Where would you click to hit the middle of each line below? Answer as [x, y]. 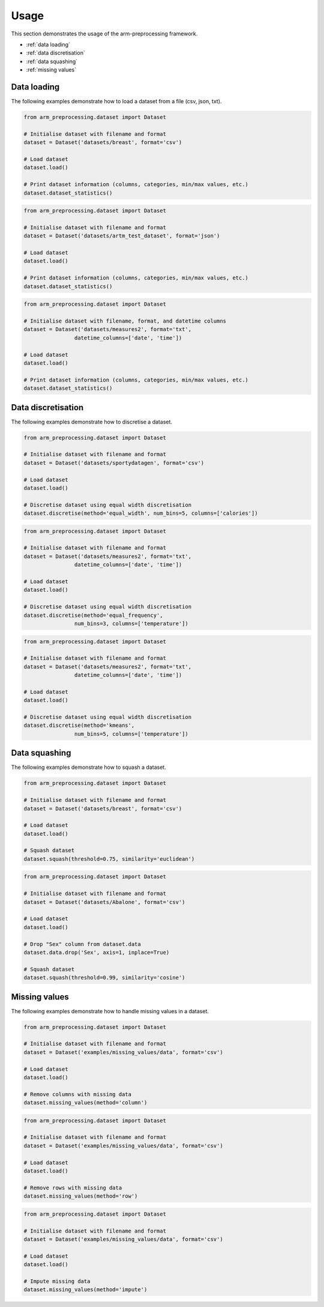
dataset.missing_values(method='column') [85, 1103]
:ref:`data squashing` [52, 61]
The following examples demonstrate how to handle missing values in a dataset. [110, 1011]
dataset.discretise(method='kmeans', [79, 726]
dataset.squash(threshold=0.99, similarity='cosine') [104, 978]
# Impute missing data [57, 1281]
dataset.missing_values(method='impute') [85, 1290]
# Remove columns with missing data [78, 1094]
